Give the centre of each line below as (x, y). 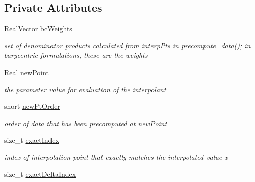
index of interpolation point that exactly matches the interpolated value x (116, 157)
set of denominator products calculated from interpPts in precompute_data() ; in (127, 45)
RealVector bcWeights (38, 28)
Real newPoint (27, 72)
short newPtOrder (32, 106)
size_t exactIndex (32, 140)
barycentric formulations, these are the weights (76, 55)
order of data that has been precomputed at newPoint (86, 123)
